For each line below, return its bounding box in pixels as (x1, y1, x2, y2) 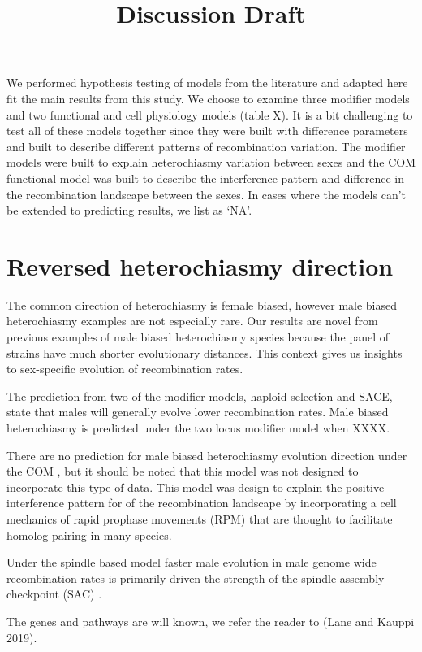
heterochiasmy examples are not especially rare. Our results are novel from (6, 312, 378, 329)
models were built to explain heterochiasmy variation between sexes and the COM (6, 154, 416, 171)
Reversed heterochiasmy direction (6, 249, 394, 282)
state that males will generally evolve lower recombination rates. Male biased (6, 403, 389, 420)
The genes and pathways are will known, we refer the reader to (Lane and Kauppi (6, 612, 415, 629)
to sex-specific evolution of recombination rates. (6, 360, 243, 377)
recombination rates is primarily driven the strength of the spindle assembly (6, 569, 385, 586)
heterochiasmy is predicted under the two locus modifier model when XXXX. (6, 419, 390, 436)
